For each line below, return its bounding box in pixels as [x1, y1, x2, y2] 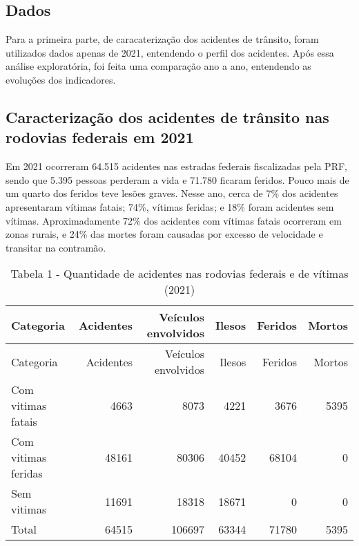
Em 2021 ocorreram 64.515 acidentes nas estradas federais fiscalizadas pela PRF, [6, 159, 347, 173]
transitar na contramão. [6, 240, 106, 254]
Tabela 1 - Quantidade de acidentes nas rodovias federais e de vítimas [10, 265, 349, 282]
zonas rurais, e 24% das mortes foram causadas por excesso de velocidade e [6, 227, 323, 241]
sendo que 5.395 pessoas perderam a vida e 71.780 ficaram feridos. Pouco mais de [6, 172, 349, 187]
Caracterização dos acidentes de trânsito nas [6, 106, 329, 127]
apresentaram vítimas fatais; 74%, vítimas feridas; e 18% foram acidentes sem [6, 199, 334, 214]
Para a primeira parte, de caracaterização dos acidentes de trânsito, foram [6, 32, 319, 46]
